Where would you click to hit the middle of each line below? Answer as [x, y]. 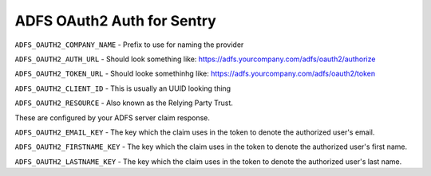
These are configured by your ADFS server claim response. [113, 117]
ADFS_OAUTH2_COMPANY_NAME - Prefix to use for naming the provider [129, 45]
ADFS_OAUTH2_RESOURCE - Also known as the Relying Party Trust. [124, 103]
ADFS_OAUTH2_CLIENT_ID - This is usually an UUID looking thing [123, 88]
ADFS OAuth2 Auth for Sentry [116, 21]
